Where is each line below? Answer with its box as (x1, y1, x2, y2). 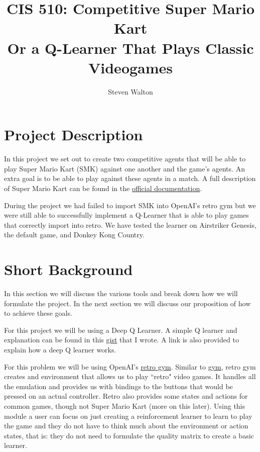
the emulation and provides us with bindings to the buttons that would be (4, 381, 233, 391)
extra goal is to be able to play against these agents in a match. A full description (4, 173, 256, 184)
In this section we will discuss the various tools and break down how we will (4, 288, 238, 299)
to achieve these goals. (4, 308, 72, 318)
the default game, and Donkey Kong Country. (4, 229, 145, 240)
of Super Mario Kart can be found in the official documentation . (4, 183, 202, 193)
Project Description (4, 124, 143, 145)
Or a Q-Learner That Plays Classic (7, 37, 254, 58)
